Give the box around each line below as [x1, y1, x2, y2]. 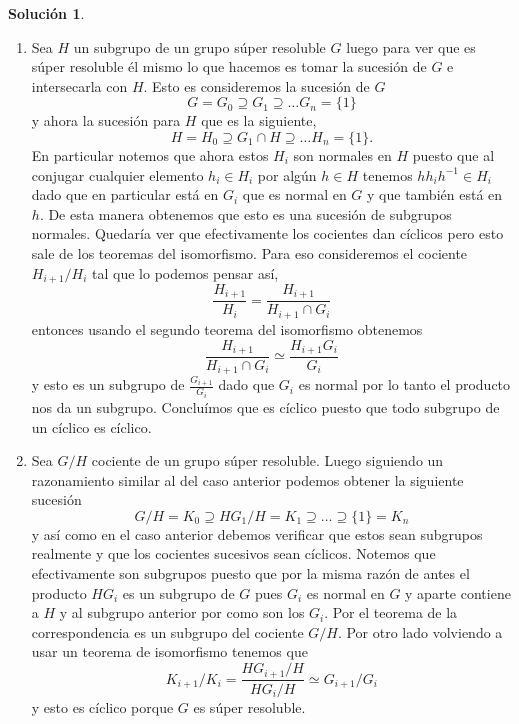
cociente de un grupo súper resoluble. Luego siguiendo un [91, 450, 444, 471]
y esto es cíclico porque [31, 696, 174, 717]
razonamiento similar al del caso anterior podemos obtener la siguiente [31, 469, 464, 490]
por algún [257, 164, 317, 185]
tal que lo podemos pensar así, [92, 262, 279, 283]
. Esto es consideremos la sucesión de [143, 75, 370, 96]
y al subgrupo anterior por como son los [59, 602, 305, 623]
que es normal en [242, 184, 347, 205]
